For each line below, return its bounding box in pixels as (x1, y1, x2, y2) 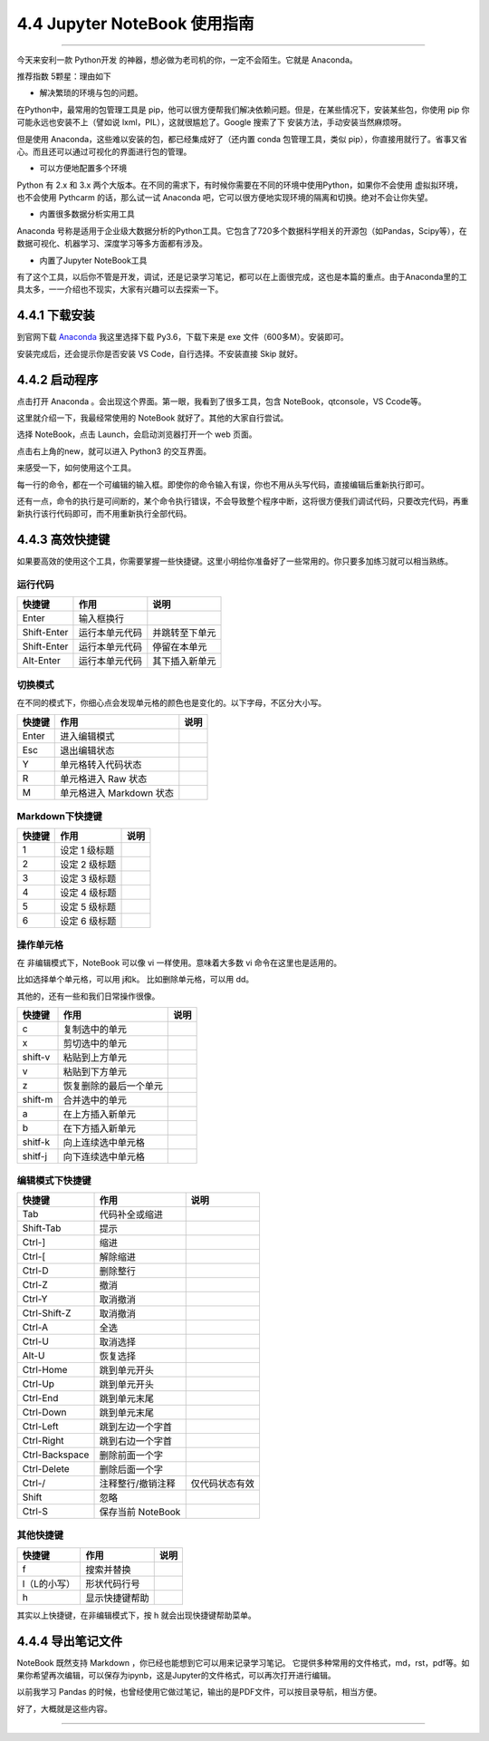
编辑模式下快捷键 (16, 1174, 91, 1186)
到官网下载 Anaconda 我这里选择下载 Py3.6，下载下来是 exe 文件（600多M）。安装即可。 (16, 332, 349, 343)
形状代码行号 (85, 1577, 140, 1590)
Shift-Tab (22, 1222, 62, 1234)
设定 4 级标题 (60, 886, 117, 899)
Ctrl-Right (22, 1434, 64, 1446)
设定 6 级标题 (60, 915, 117, 928)
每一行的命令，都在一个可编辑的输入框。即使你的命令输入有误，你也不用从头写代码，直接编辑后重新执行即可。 (16, 479, 429, 489)
